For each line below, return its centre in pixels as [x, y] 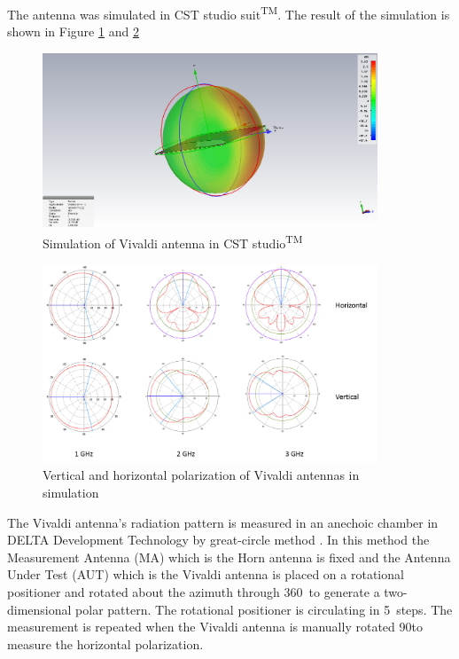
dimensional [39, 609]
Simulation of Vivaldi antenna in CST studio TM [173, 241]
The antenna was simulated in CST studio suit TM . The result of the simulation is [229, 13]
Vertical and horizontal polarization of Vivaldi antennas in [201, 475]
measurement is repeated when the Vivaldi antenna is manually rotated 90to [215, 627]
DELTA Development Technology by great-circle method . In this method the [218, 540]
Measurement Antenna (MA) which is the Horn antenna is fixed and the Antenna [229, 557]
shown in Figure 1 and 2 [73, 31]
